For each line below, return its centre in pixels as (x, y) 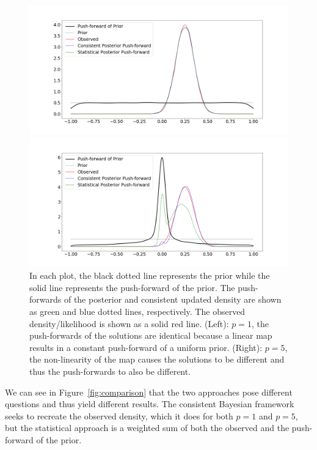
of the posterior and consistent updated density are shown (173, 299)
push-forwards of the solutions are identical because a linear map (151, 335)
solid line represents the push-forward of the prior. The (132, 287)
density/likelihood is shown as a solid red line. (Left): (129, 323)
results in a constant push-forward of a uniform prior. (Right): (146, 347)
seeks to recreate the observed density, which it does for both (119, 415)
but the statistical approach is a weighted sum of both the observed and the (147, 428)
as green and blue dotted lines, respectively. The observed (137, 311)
